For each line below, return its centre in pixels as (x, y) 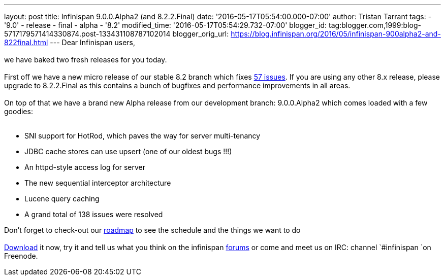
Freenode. (21, 256)
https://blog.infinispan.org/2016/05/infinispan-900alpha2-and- (336, 34)
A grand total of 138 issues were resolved (94, 214)
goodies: (19, 111)
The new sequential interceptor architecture (98, 183)
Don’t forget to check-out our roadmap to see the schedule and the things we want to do (152, 230)
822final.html (26, 42)
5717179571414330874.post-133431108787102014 (87, 34)
